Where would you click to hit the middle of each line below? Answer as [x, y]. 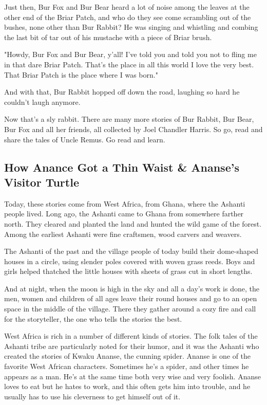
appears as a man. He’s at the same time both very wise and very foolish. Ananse [132, 376]
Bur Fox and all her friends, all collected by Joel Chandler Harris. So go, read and [133, 129]
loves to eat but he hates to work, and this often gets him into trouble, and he [127, 386]
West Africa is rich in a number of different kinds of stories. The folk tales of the [131, 336]
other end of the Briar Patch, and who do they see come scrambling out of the [128, 17]
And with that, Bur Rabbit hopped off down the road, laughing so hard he [122, 92]
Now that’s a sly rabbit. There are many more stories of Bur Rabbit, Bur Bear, [129, 119]
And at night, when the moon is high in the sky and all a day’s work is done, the [132, 288]
